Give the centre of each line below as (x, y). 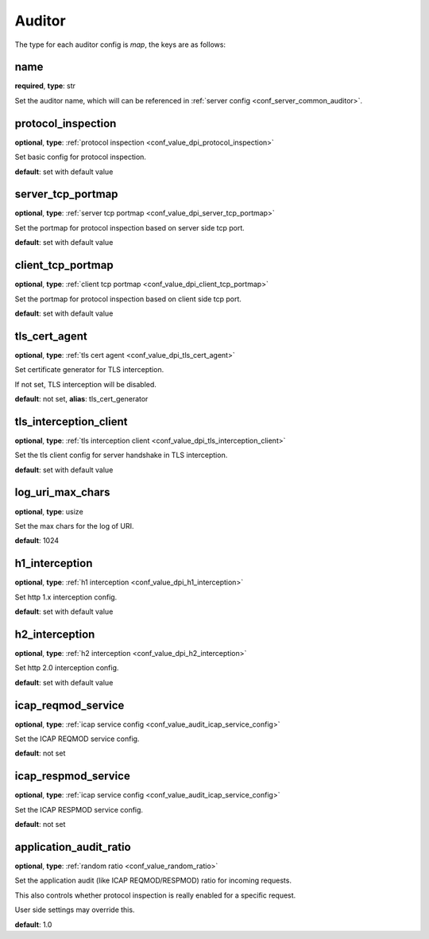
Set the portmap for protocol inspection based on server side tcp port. (130, 227)
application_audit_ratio (73, 847)
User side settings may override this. (75, 910)
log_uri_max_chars (62, 493)
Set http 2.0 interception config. (67, 668)
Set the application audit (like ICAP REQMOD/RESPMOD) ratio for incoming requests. (153, 881)
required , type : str (45, 86)
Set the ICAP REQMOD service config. (77, 739)
